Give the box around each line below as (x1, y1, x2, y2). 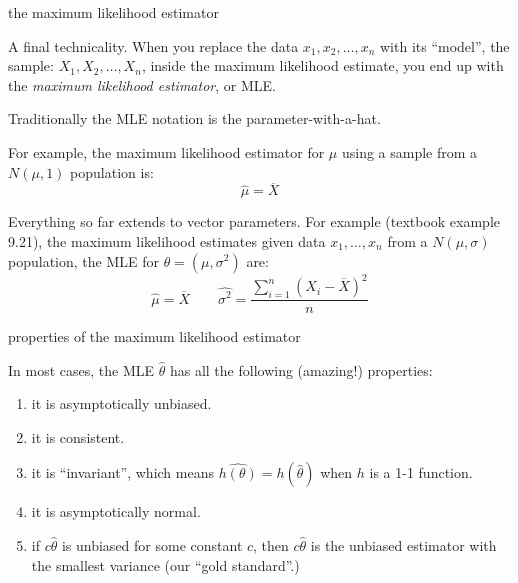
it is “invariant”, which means (31, 462, 214, 483)
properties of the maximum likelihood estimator (8, 326, 301, 347)
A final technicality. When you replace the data (8, 35, 299, 56)
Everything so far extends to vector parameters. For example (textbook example (8, 211, 501, 232)
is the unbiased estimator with (310, 535, 497, 556)
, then (253, 535, 289, 556)
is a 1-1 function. (369, 462, 473, 483)
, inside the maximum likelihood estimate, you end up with (141, 55, 504, 76)
